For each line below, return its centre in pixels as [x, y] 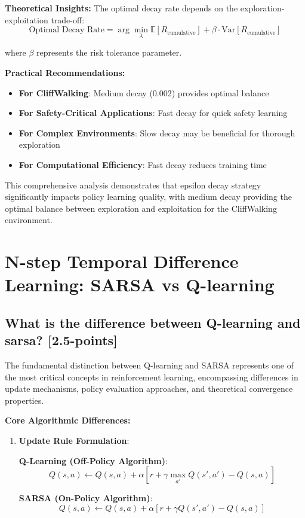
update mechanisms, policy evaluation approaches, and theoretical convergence [149, 388]
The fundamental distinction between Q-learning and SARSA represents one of [149, 365]
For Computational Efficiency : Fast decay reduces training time [143, 164]
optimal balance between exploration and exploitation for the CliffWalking [141, 208]
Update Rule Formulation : [74, 441]
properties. [24, 400]
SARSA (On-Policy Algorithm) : [86, 498]
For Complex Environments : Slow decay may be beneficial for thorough [157, 132]
